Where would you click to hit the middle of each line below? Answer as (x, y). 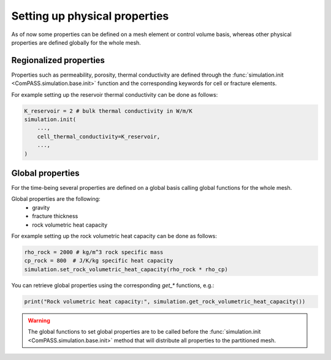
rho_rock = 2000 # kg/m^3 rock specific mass (94, 252)
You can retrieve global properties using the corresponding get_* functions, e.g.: (113, 285)
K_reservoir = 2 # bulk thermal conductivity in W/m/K (108, 111)
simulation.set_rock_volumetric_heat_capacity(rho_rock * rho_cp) (126, 269)
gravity (41, 208)
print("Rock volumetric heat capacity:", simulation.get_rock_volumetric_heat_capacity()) (165, 301)
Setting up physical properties (90, 16)
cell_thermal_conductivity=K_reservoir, (99, 137)
